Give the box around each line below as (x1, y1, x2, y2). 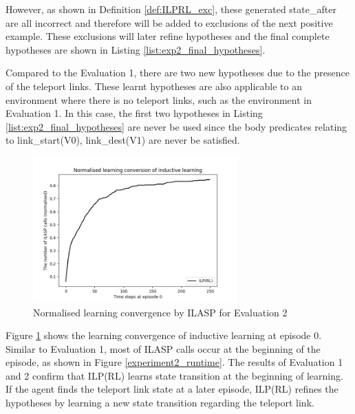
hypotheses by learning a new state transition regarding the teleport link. (6, 395, 314, 410)
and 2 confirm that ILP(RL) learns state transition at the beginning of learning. (6, 368, 343, 382)
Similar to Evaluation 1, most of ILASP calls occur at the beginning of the (6, 341, 321, 356)
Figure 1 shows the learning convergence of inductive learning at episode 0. (6, 328, 322, 342)
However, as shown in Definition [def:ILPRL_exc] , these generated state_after (6, 2, 336, 16)
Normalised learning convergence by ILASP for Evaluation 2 (33, 305, 288, 319)
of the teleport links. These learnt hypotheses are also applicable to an (6, 78, 302, 93)
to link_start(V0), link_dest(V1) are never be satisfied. (6, 133, 240, 147)
